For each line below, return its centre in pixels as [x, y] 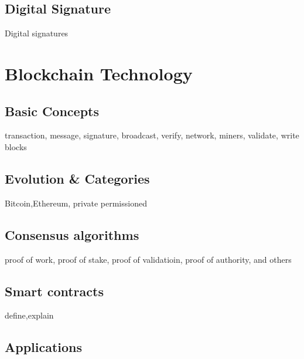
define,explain [29, 315]
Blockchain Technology [99, 73]
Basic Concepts [52, 111]
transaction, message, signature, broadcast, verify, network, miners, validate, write [152, 135]
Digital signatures [37, 33]
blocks [16, 146]
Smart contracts [54, 291]
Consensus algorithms [72, 234]
